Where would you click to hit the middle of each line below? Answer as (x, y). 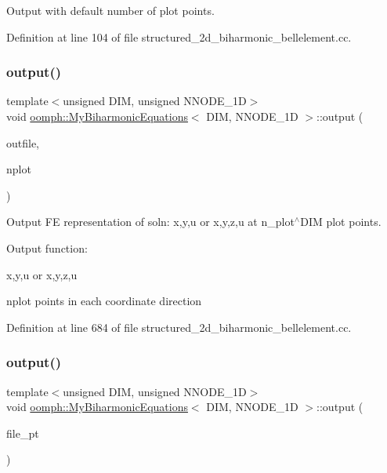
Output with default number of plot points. (110, 10)
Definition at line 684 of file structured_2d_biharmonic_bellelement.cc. (179, 327)
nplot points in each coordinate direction (104, 301)
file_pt (23, 433)
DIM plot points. (341, 222)
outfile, (23, 142)
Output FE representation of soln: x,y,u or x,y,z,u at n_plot (150, 222)
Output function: (47, 247)
